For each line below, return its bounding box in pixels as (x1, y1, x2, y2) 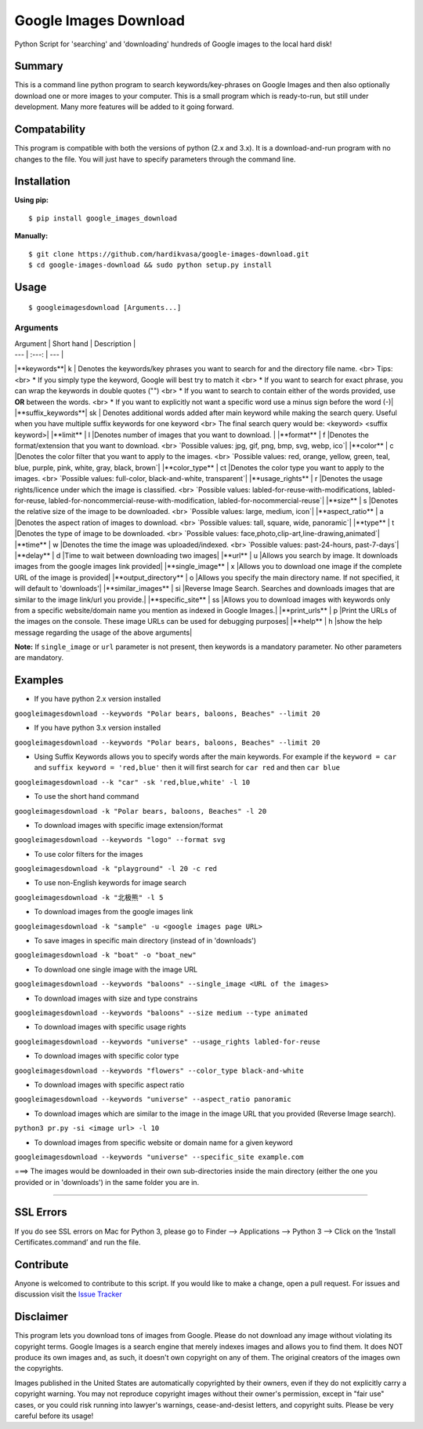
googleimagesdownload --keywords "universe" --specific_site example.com (14, 1152, 305, 1161)
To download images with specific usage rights (34, 1023, 186, 1032)
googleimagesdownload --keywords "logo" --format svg (14, 836, 226, 844)
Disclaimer (14, 1311, 68, 1324)
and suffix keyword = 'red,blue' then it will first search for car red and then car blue (34, 763, 341, 772)
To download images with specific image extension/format (34, 820, 223, 829)
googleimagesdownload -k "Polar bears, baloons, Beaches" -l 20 (14, 807, 267, 815)
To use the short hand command (34, 792, 139, 801)
